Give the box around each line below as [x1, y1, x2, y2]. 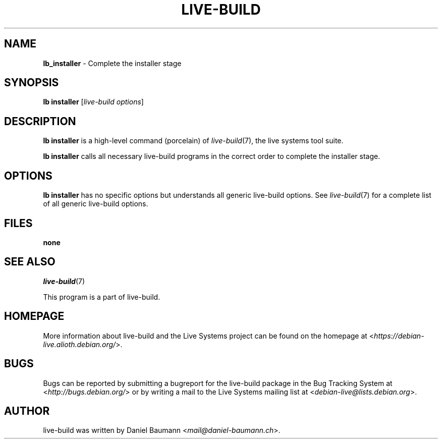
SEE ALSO [4, 255, 56, 268]
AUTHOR [4, 404, 50, 417]
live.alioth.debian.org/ [43, 340, 116, 349]
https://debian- [374, 331, 424, 340]
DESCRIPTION [4, 115, 76, 128]
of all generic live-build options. [43, 199, 148, 208]
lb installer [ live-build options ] [43, 97, 144, 106]
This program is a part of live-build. [43, 292, 160, 301]
